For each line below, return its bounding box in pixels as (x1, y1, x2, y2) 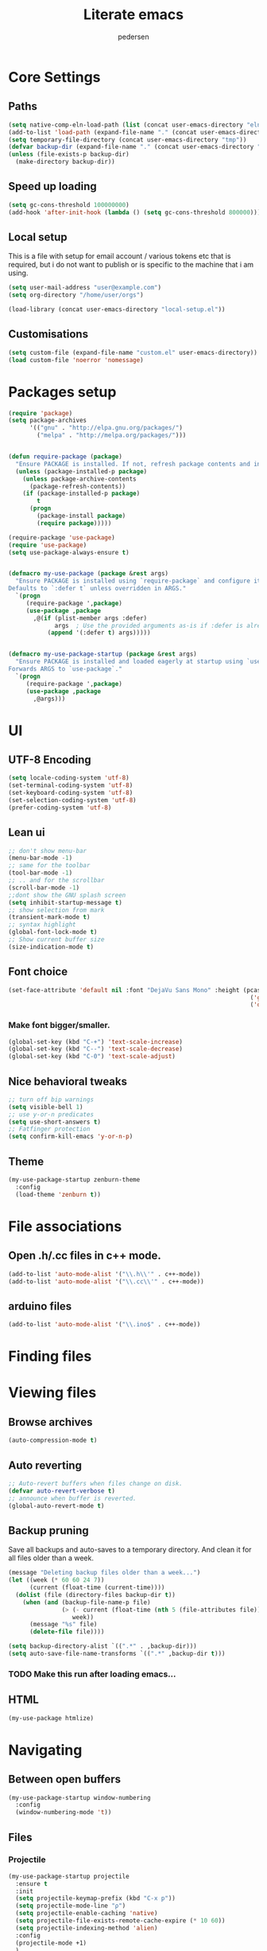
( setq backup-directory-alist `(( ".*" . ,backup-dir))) (8, 1642, 197, 1650)
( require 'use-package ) (8, 541, 87, 549)
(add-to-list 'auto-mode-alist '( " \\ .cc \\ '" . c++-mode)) (8, 1277, 204, 1286)
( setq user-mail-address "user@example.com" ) (8, 284, 161, 292)
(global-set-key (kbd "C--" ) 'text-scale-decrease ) (8, 1045, 183, 1053)
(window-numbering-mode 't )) (15, 1809, 112, 1817)
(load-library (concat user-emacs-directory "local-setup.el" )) (8, 306, 226, 313)
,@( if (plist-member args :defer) (33, 614, 148, 622)
